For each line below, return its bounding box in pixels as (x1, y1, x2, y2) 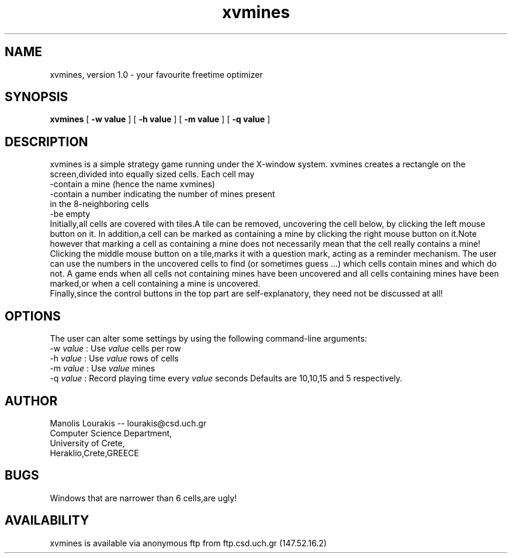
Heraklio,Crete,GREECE (50, 447, 139, 458)
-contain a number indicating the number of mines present (50, 189, 275, 199)
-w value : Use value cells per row (50, 343, 181, 354)
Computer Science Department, (50, 428, 172, 438)
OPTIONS (5, 308, 61, 323)
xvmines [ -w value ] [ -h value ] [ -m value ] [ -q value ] (50, 114, 271, 125)
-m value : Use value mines (50, 363, 155, 374)
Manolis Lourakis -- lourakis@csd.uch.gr (50, 418, 207, 428)
